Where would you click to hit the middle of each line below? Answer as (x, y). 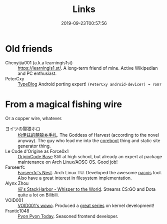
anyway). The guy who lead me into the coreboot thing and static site (89, 140)
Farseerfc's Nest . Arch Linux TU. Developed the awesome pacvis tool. (90, 172)
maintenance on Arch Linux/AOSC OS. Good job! (68, 162)
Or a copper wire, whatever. (34, 118)
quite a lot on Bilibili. (38, 195)
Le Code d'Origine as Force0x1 (37, 151)
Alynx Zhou (17, 183)
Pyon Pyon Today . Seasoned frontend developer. (68, 216)
